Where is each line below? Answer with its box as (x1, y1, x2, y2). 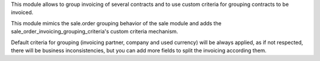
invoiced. (11, 9, 34, 16)
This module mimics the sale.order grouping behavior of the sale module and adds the (11, 19, 222, 26)
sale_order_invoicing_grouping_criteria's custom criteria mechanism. (11, 28, 178, 35)
